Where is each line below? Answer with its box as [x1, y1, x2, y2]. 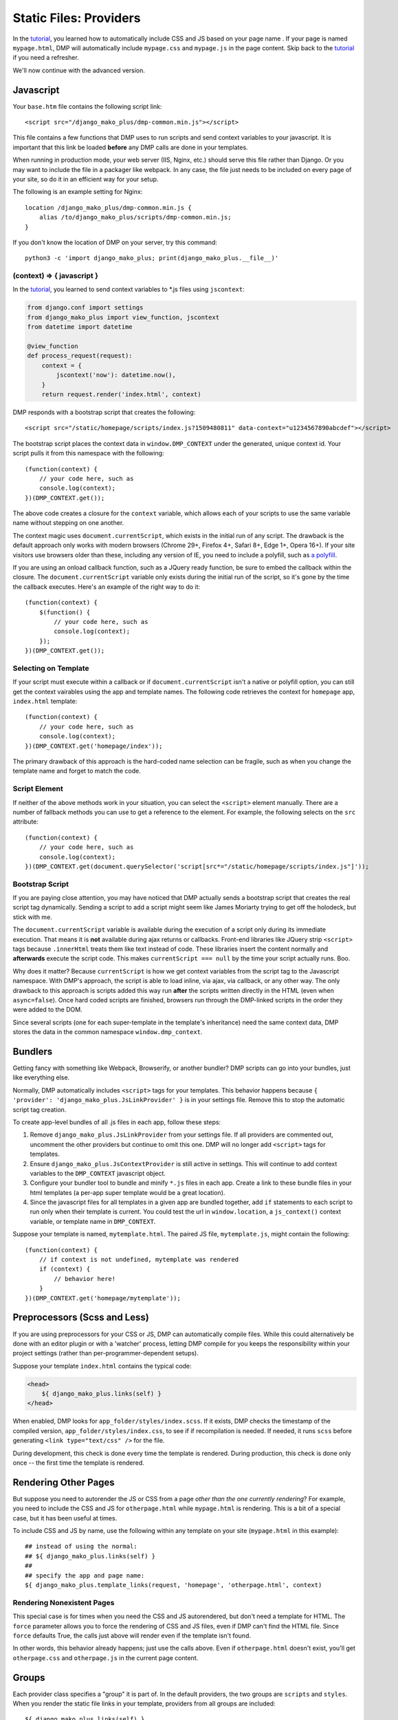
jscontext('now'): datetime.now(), [56, 372, 177, 379]
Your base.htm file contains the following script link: [12, 102, 162, 110]
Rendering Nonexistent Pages [12, 1598, 115, 1607]
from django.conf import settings [27, 303, 144, 312]
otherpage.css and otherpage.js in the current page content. [12, 1653, 199, 1662]
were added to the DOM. [12, 1005, 82, 1014]
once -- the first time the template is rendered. [12, 1459, 144, 1467]
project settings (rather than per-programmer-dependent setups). [12, 1349, 199, 1357]
